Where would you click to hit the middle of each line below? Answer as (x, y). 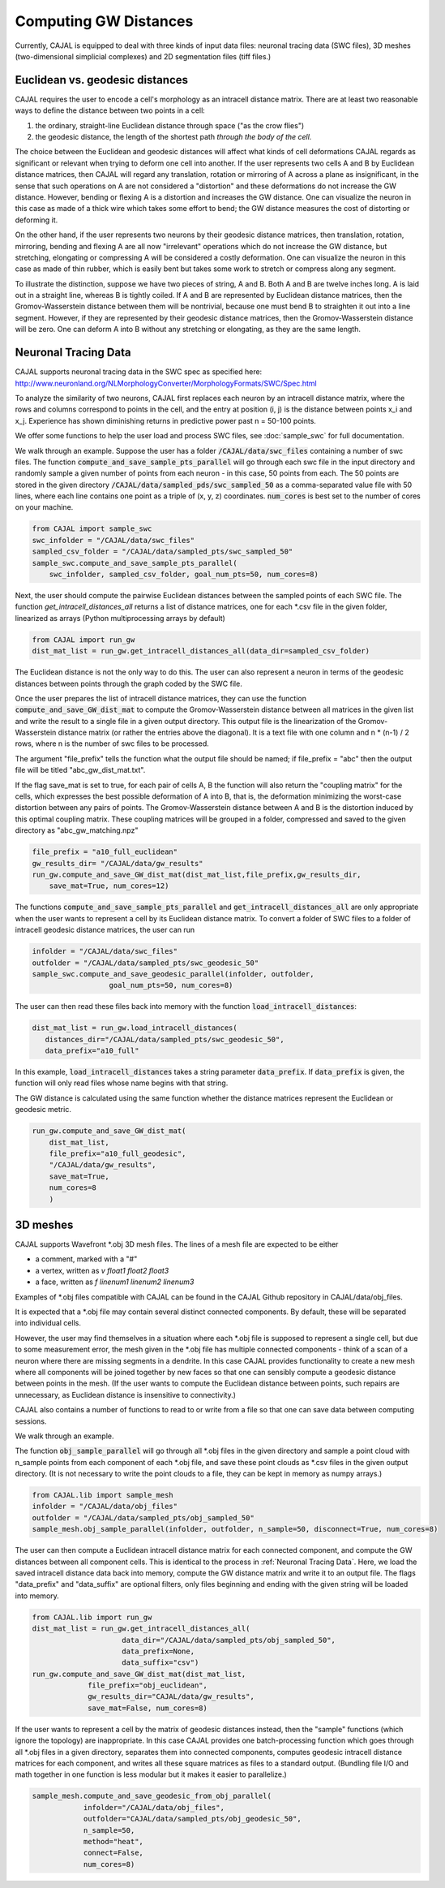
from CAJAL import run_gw (83, 640)
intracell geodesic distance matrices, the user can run (105, 930)
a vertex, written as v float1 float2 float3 (102, 1270)
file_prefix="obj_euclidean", (148, 1685)
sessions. (31, 1421)
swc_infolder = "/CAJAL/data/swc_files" (113, 540)
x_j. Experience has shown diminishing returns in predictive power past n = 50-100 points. (165, 420)
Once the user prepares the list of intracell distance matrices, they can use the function (161, 698)
